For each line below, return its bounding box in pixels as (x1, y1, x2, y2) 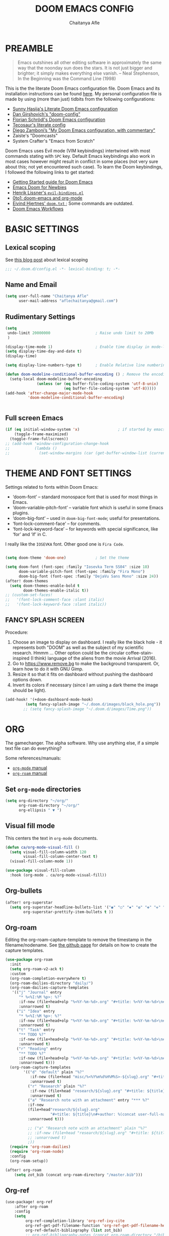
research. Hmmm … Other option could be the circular (12, 650, 125, 656)
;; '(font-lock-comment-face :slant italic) (5, 597, 105, 603)
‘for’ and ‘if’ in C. (12, 532, 47, 538)
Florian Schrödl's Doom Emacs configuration (12, 116, 106, 123)
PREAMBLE (5, 42, 53, 54)
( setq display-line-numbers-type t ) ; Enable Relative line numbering (5, 363, 167, 368)
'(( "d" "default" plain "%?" (23, 1070, 84, 1075)
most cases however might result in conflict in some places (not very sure (5, 158, 158, 164)
